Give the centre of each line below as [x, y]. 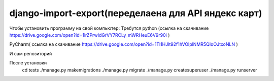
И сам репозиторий [31, 53]
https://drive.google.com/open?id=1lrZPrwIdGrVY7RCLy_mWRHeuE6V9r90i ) [90, 35]
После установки [28, 63]
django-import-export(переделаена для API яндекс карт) [136, 13]
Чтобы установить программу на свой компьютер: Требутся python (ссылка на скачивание [109, 28]
